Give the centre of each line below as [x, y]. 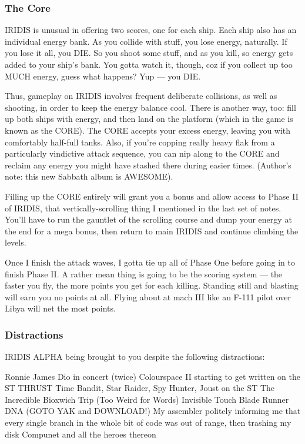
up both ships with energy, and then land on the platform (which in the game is [149, 119]
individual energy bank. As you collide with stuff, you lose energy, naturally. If [146, 41]
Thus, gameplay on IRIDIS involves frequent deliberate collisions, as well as [141, 96]
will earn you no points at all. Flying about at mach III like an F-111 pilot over [148, 296]
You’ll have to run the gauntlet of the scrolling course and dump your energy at [148, 219]
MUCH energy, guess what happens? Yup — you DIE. [103, 76]
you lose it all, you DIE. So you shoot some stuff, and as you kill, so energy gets [149, 53]
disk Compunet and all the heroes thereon [81, 434]
